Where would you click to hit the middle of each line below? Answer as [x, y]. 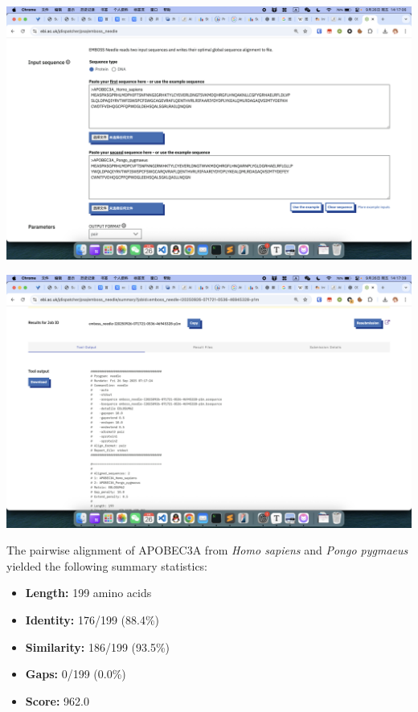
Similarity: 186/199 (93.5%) [98, 647]
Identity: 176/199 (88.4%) [92, 619]
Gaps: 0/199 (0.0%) [76, 674]
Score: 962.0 [57, 700]
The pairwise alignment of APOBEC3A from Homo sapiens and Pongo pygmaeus [207, 550]
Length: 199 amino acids [88, 593]
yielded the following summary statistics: [107, 565]
